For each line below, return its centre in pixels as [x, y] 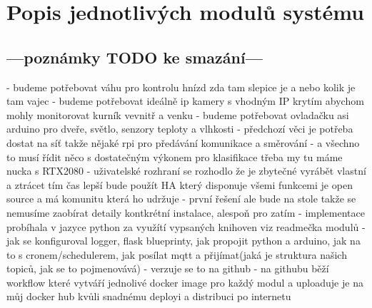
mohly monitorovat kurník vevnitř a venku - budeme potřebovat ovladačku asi [178, 114]
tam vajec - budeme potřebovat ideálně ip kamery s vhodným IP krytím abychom [185, 101]
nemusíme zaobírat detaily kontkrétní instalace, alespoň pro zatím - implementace [186, 212]
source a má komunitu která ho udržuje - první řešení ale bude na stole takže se [181, 199]
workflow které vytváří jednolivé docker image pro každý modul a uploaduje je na [185, 282]
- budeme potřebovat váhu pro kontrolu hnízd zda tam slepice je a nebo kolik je [181, 87]
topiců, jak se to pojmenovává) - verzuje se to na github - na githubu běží [168, 268]
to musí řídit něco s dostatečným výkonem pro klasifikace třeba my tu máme [175, 156]
